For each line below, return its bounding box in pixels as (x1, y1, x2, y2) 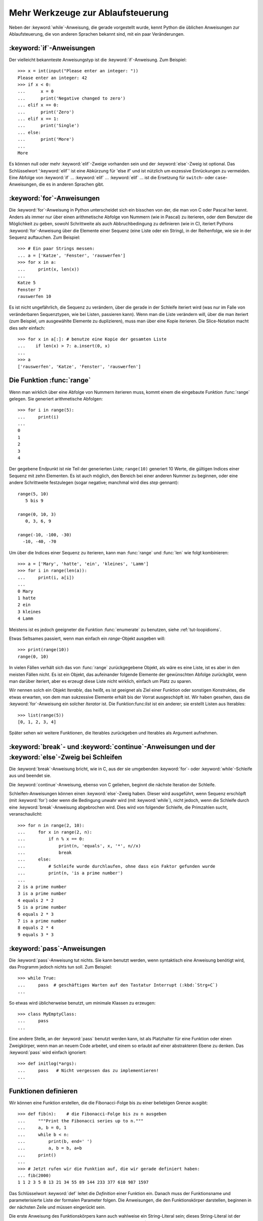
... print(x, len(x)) (18, 266, 80, 272)
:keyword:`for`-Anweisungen (9, 194, 100, 203)
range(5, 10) (18, 491, 49, 497)
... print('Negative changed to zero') (18, 95, 126, 101)
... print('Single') (18, 123, 80, 128)
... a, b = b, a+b (18, 1145, 82, 1151)
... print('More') (18, 137, 75, 142)
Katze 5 (18, 280, 36, 286)
